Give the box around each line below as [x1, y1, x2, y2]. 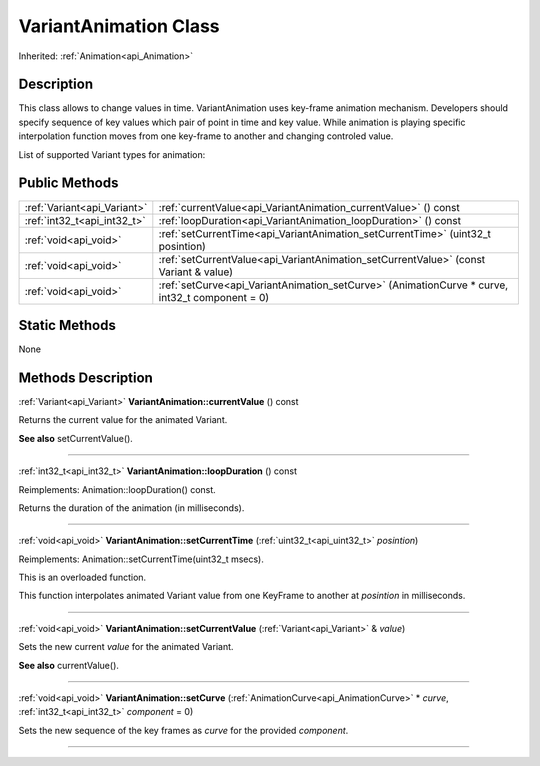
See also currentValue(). [18, 659, 120, 671]
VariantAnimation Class [18, 15, 220, 37]
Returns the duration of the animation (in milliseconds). [18, 501, 245, 514]
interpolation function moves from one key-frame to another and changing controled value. [18, 130, 394, 142]
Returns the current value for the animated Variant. [18, 414, 228, 426]
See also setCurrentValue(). [18, 432, 134, 444]
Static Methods [18, 316, 117, 334]
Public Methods [18, 175, 119, 192]
